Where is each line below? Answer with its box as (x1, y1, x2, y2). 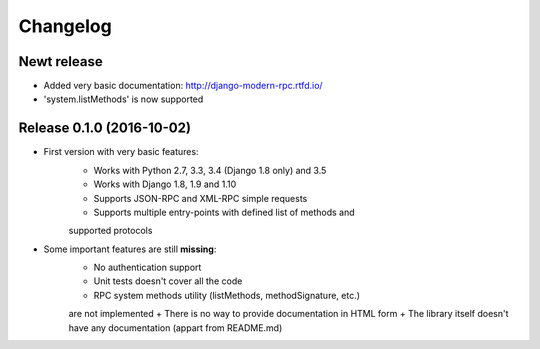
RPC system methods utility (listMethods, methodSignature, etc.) (93, 289, 360, 301)
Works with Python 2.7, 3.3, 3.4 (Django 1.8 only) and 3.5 (93, 164, 327, 176)
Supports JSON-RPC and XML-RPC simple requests (93, 192, 308, 204)
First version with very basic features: (43, 146, 199, 158)
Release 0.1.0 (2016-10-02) (18, 120, 192, 137)
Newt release (18, 53, 104, 70)
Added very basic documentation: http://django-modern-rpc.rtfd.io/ (43, 80, 324, 92)
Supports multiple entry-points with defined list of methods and (93, 206, 355, 218)
